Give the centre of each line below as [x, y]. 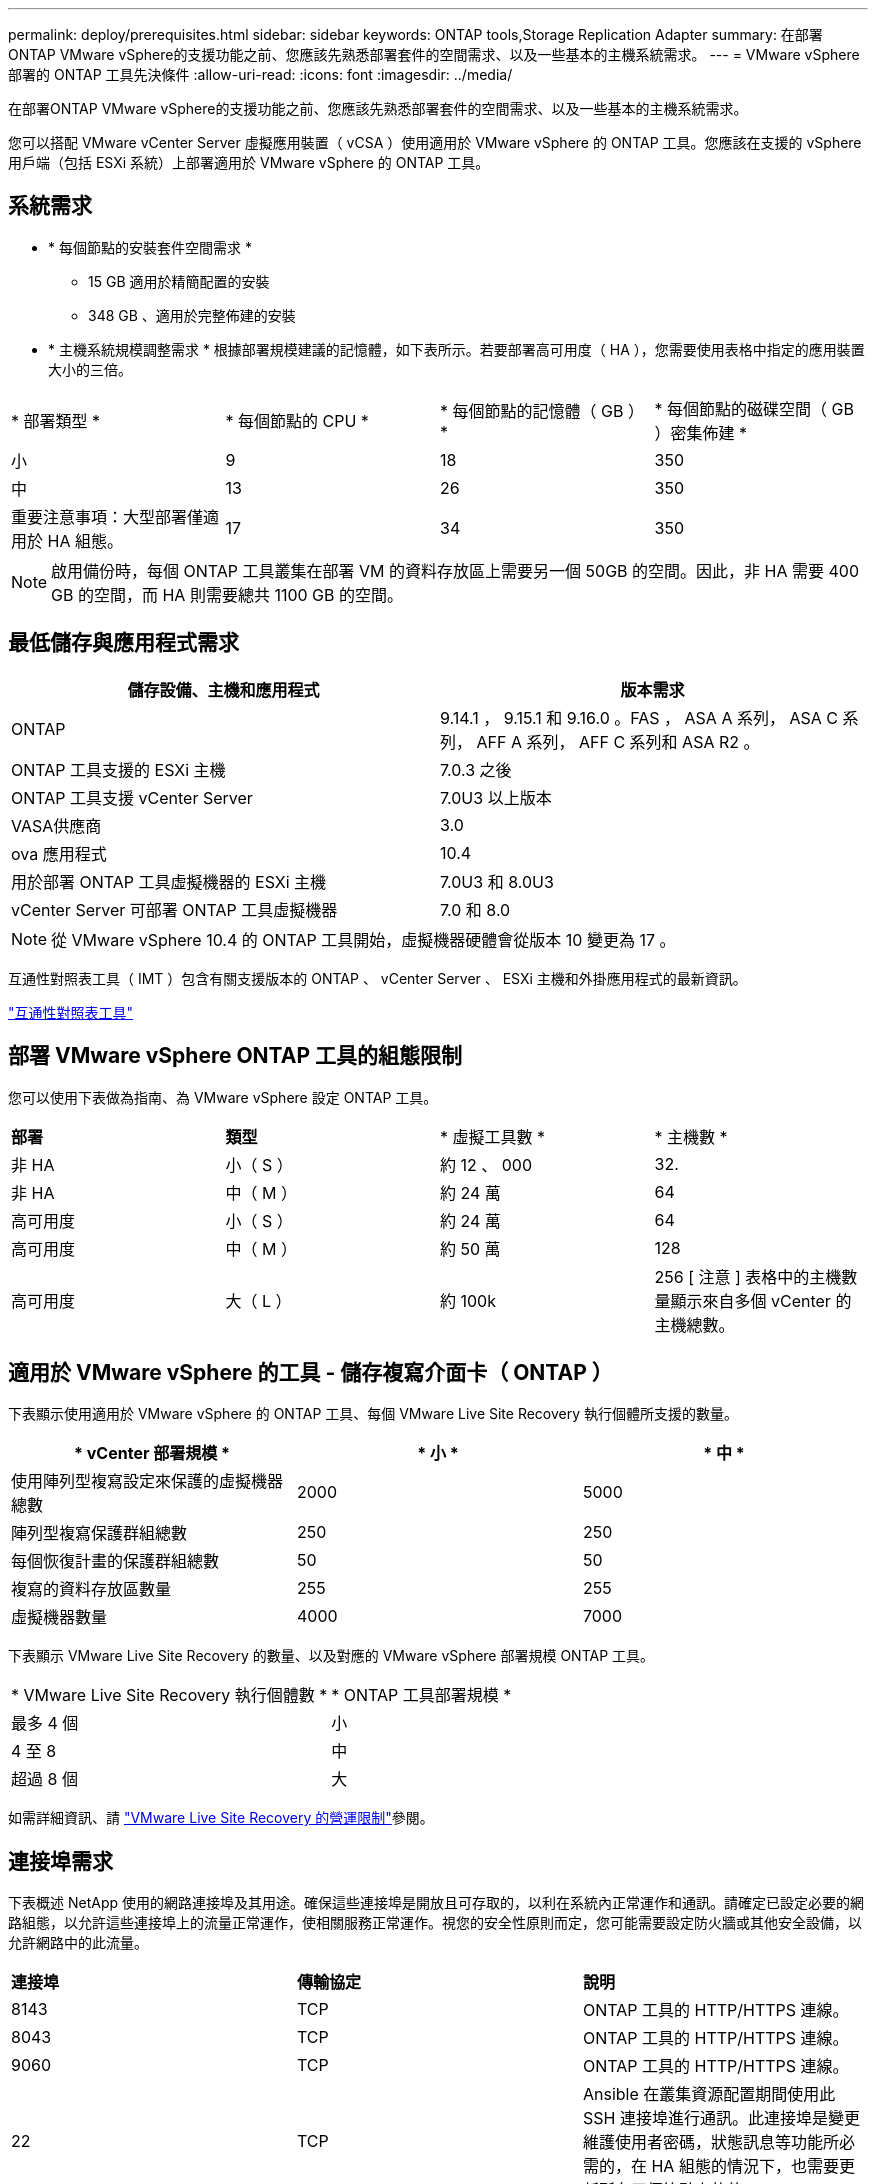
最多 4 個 [45, 1723]
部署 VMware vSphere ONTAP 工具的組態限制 [235, 1056]
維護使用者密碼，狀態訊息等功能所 [710, 2142]
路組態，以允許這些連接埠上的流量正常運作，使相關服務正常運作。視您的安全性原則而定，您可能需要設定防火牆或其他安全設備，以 [435, 1923]
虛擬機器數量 [59, 1617]
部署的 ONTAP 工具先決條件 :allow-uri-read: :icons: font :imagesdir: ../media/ [260, 74]
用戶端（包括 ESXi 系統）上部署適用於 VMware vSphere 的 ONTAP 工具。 [249, 162]
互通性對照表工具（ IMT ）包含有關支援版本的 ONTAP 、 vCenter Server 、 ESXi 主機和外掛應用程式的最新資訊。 [377, 978]
